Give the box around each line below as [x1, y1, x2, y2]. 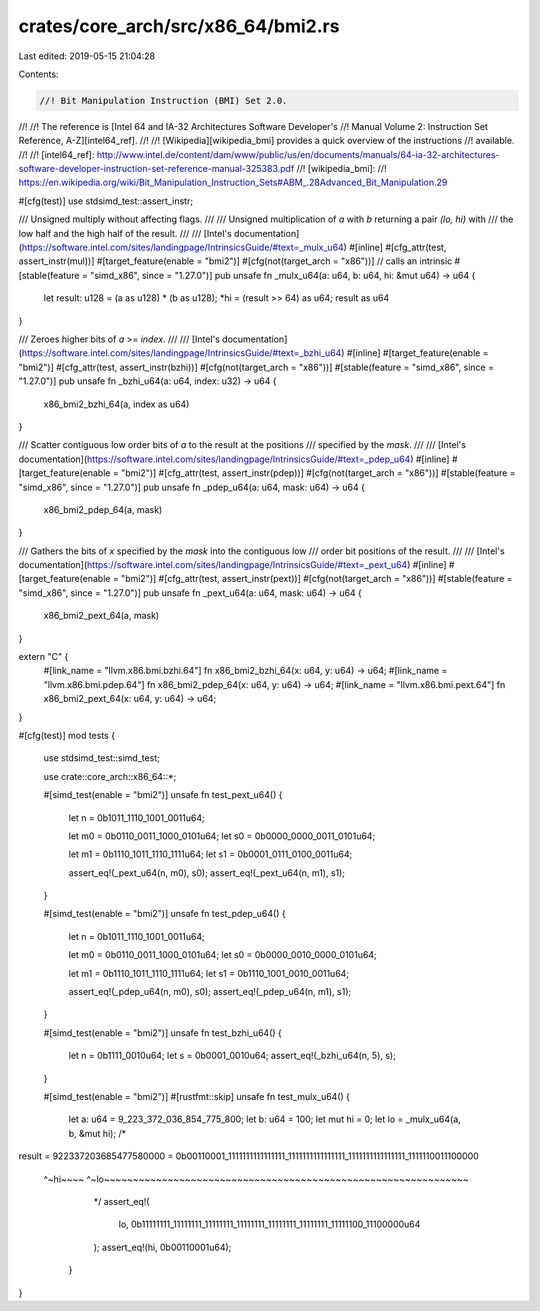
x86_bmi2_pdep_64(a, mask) [43, 503, 163, 515]
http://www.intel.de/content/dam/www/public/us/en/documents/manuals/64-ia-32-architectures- [96, 148, 500, 160]
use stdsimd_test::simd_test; [43, 752, 160, 764]
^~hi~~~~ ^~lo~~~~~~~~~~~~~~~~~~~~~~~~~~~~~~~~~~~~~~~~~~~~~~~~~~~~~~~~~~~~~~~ [43, 1173, 469, 1185]
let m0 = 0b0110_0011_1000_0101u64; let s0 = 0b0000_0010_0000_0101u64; [68, 949, 377, 961]
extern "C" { [18, 651, 69, 663]
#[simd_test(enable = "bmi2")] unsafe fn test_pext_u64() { [43, 789, 283, 801]
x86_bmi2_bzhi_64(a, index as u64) [43, 398, 190, 410]
